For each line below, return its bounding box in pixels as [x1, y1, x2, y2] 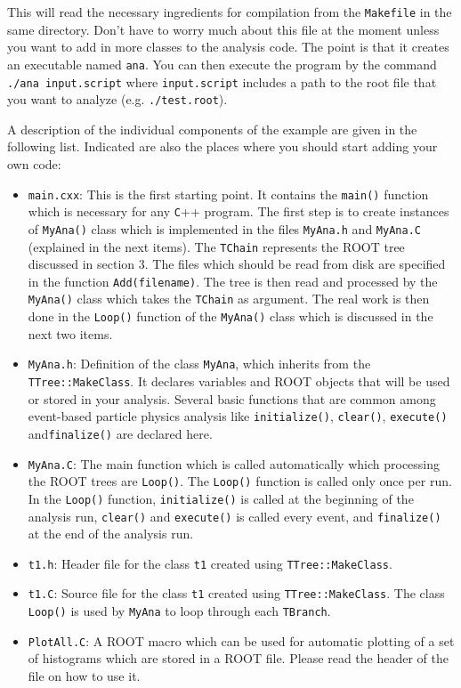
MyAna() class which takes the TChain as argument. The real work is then [28, 289, 430, 308]
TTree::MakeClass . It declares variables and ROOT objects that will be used [28, 372, 450, 391]
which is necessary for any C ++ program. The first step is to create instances [28, 202, 449, 221]
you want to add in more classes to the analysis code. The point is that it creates [7, 37, 449, 56]
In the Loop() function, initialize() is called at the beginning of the [28, 489, 414, 507]
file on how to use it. [28, 667, 141, 685]
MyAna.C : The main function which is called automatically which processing [28, 454, 441, 473]
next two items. [28, 324, 113, 343]
